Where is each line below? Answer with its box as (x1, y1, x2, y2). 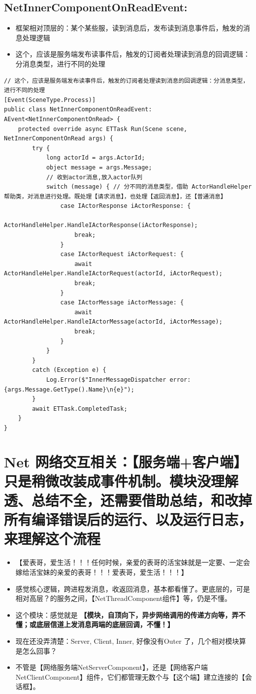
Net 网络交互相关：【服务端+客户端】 (4, 451, 248, 471)
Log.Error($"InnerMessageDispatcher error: (46, 376, 191, 383)
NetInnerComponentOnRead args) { (4, 135, 113, 142)
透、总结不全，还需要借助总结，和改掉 (4, 490, 253, 510)
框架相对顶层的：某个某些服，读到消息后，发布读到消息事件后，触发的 (15, 23, 243, 33)
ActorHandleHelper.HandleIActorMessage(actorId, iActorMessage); (4, 318, 223, 326)
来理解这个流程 (4, 529, 101, 549)
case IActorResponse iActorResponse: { (60, 202, 191, 210)
